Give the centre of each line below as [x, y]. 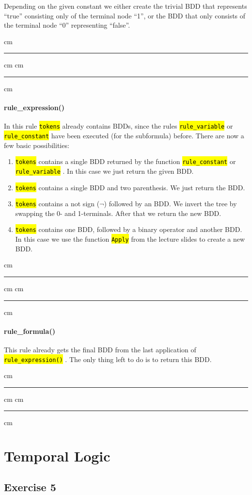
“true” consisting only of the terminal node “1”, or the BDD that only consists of [125, 15]
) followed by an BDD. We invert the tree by [170, 204]
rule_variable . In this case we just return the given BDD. [104, 171]
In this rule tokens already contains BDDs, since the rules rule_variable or [118, 126]
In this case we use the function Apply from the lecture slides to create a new [130, 239]
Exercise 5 [30, 487]
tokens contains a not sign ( [57, 204]
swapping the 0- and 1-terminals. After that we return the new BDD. [118, 213]
